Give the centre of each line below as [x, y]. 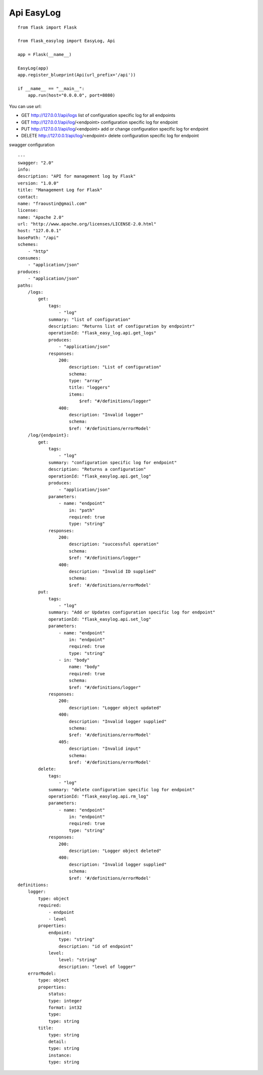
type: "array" [86, 381]
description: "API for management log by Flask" [77, 176]
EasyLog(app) [33, 68]
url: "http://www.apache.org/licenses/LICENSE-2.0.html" [87, 224]
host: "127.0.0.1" [40, 231]
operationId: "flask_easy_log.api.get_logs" [103, 333]
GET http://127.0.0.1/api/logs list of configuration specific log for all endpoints [98, 115]
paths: [26, 285]
